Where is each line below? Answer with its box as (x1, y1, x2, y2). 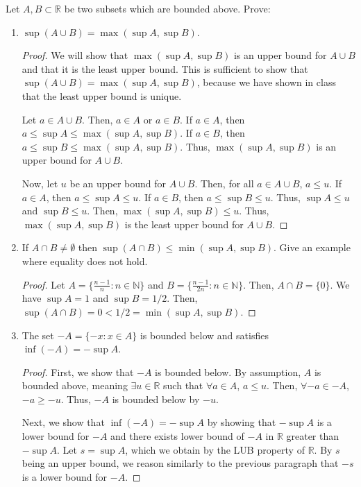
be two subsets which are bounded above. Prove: (64, 1, 271, 15)
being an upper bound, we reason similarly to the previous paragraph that (22, 456, 339, 470)
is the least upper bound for (124, 216, 244, 231)
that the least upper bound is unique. (22, 88, 182, 103)
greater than (286, 429, 339, 443)
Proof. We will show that (22, 48, 128, 62)
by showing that (207, 415, 276, 429)
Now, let (22, 176, 58, 190)
